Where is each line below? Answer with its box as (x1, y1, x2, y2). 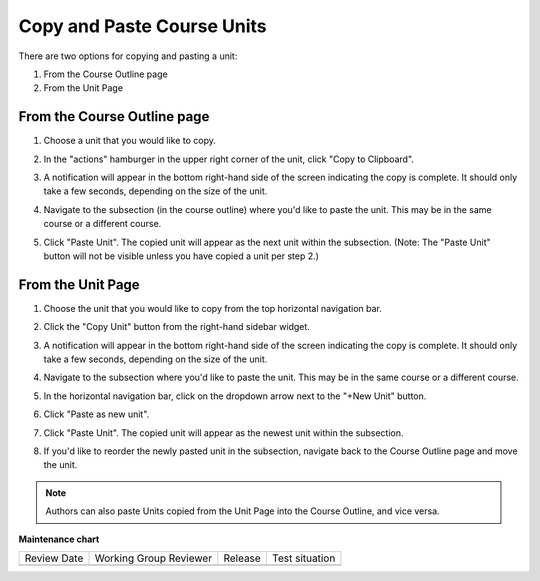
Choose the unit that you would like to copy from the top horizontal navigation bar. (43, 302, 382, 314)
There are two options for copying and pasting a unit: (18, 50, 238, 62)
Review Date (24, 551, 84, 565)
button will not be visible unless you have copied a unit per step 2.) (43, 250, 320, 262)
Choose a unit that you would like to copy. (43, 135, 217, 147)
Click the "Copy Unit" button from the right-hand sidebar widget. (43, 321, 310, 333)
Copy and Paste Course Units (18, 15, 267, 37)
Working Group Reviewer (94, 551, 213, 565)
